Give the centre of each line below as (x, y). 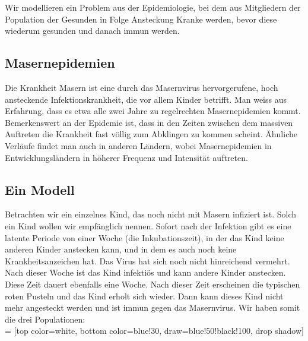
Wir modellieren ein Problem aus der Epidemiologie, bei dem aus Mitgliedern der (153, 7)
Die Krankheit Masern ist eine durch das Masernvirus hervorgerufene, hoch (142, 87)
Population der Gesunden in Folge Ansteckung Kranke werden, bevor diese (141, 19)
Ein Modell (40, 189)
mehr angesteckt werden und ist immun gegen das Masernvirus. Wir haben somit (153, 307)
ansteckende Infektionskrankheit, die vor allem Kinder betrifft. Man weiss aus (146, 99)
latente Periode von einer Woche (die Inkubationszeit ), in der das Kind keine (145, 237)
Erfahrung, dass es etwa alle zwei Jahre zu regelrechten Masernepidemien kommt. (153, 111)
